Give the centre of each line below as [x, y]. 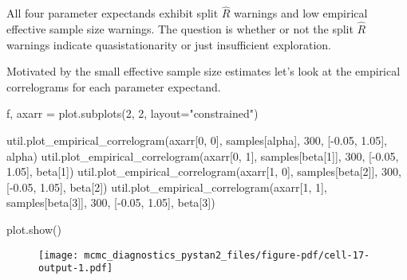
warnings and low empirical [301, 13]
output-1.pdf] [76, 268]
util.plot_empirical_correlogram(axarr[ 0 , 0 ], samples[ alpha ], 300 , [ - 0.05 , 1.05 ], [197, 140]
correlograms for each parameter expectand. [114, 86]
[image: [59, 255]
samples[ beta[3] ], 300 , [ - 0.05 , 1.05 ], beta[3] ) [111, 202]
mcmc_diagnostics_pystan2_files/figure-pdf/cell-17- [227, 255]
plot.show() [34, 229]
